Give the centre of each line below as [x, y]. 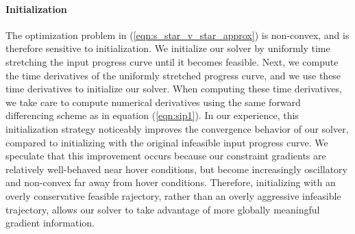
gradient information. [50, 223]
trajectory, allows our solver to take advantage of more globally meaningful [163, 209]
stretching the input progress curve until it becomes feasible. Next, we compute [172, 61]
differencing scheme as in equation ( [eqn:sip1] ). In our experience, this [152, 115]
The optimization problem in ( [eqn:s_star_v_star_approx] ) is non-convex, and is [177, 35]
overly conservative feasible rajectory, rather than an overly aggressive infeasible [173, 195]
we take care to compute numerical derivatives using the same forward [153, 102]
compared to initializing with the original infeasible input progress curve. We [167, 142]
